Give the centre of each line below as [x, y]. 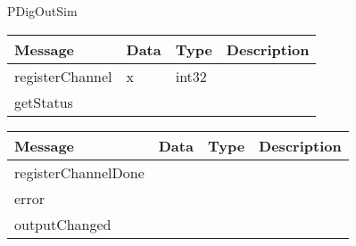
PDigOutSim [42, 11]
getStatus [44, 102]
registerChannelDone [79, 172]
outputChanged [63, 224]
